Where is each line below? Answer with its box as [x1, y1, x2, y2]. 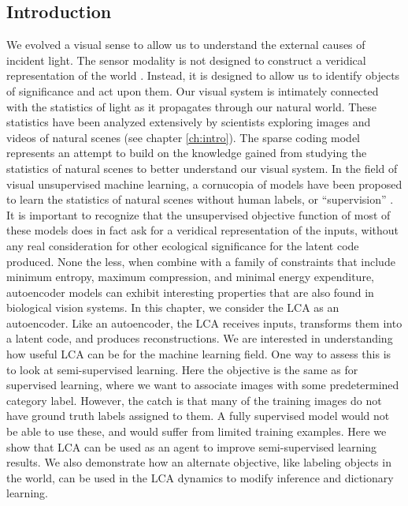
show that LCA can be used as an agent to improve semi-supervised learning [6, 438, 377, 455]
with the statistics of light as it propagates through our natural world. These [6, 98, 377, 114]
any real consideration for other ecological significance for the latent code [6, 237, 359, 253]
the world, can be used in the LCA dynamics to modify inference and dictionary [6, 469, 394, 485]
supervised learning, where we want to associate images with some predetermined [6, 377, 399, 393]
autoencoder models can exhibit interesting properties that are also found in [6, 283, 374, 300]
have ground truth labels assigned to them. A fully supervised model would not [6, 407, 390, 424]
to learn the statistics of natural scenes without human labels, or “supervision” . [6, 191, 394, 208]
